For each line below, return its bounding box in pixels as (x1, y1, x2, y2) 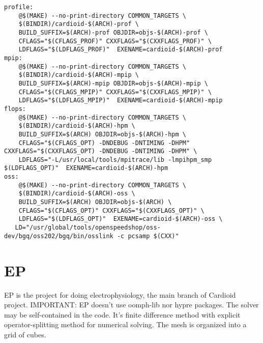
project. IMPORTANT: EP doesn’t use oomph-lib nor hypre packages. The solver (4, 299, 259, 310)
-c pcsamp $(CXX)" (116, 232, 179, 240)
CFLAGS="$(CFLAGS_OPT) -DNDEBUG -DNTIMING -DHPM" (18, 139, 190, 147)
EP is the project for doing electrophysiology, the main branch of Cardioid (4, 289, 236, 300)
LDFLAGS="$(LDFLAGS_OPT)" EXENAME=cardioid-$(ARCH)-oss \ (18, 215, 223, 223)
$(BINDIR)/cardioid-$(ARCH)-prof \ (18, 20, 139, 28)
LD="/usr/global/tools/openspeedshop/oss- (15, 224, 161, 232)
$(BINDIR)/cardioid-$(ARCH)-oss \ (18, 190, 135, 197)
